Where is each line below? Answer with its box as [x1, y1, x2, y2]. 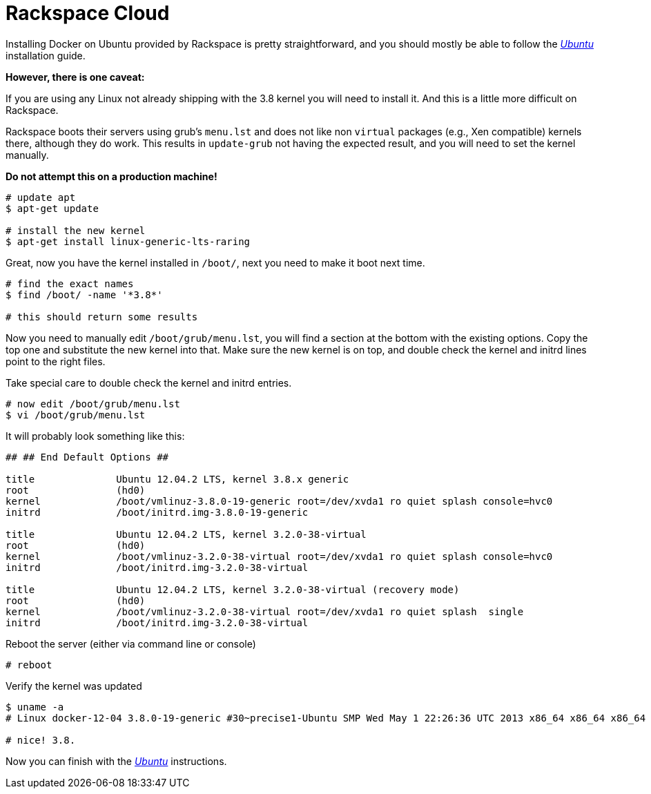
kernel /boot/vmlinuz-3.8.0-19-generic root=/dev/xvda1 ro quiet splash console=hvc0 [6, 495, 553, 507]
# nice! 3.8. [6, 734, 76, 746]
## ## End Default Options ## [6, 451, 169, 463]
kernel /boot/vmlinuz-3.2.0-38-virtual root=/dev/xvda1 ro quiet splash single [6, 606, 524, 617]
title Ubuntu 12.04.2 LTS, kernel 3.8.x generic [6, 473, 349, 485]
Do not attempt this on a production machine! [6, 170, 217, 182]
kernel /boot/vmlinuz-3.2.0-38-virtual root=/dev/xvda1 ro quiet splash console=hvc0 [6, 550, 553, 562]
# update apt [6, 191, 76, 203]
